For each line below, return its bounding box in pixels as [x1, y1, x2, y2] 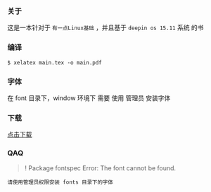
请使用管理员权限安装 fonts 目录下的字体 [7, 179, 114, 186]
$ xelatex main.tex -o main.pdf [7, 59, 102, 66]
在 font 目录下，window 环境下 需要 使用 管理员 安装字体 [7, 93, 171, 102]
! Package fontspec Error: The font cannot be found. [24, 164, 177, 172]
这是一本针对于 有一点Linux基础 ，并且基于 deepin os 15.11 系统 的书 [7, 23, 204, 32]
